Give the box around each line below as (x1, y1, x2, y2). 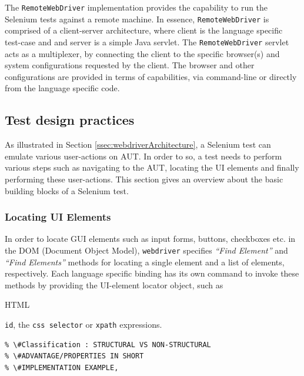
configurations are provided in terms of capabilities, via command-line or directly (5, 70, 297, 82)
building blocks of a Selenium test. (5, 184, 129, 197)
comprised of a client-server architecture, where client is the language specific (5, 24, 283, 36)
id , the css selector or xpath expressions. (5, 318, 162, 330)
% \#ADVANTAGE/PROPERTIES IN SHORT (5, 352, 144, 361)
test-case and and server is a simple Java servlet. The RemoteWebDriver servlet (5, 35, 289, 48)
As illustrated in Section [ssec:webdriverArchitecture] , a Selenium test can (5, 138, 271, 151)
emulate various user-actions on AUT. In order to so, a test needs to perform (5, 149, 282, 162)
